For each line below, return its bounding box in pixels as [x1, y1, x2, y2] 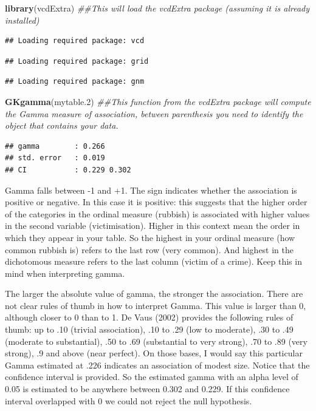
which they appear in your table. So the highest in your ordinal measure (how [5, 231, 295, 243]
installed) [5, 13, 39, 26]
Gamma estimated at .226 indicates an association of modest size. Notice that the [5, 358, 310, 371]
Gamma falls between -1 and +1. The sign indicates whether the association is [5, 183, 297, 196]
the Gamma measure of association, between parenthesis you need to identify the [5, 107, 303, 120]
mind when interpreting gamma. [5, 267, 125, 279]
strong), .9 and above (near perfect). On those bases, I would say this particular [5, 347, 303, 359]
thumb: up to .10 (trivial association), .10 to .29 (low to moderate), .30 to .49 [5, 323, 294, 336]
